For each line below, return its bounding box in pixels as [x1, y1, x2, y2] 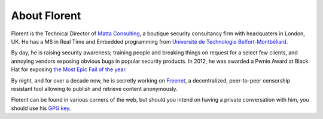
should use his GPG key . [11, 105, 71, 112]
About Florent [11, 9, 81, 22]
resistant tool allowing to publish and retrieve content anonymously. [11, 85, 178, 92]
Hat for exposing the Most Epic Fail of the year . [11, 66, 127, 73]
